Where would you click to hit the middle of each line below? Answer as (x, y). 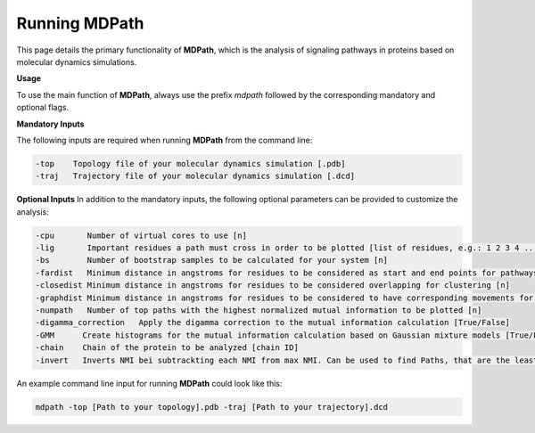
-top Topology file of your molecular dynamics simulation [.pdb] (190, 163)
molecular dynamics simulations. (77, 61)
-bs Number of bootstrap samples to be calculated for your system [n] (211, 260)
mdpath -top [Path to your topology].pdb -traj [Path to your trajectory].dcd (211, 407)
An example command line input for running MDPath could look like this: (149, 383)
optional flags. (43, 108)
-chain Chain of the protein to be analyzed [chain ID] (167, 348)
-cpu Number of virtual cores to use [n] (141, 235)
